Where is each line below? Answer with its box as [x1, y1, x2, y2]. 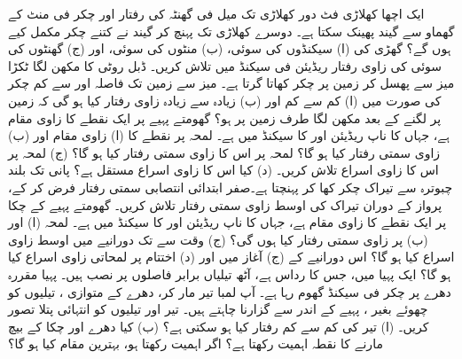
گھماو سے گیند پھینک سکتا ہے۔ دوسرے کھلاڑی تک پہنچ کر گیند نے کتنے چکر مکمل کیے [8, 21, 455, 40]
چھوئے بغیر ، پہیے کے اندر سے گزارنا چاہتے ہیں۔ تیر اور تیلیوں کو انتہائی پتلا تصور [8, 300, 428, 318]
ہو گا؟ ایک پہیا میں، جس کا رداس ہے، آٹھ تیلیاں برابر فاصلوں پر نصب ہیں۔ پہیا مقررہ [8, 264, 451, 283]
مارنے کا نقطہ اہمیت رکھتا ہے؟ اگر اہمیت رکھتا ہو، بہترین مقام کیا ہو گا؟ [8, 334, 383, 353]
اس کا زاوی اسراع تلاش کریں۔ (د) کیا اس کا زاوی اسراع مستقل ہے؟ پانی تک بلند [8, 160, 439, 179]
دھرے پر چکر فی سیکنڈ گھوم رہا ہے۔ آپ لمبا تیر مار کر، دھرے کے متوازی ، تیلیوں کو [8, 282, 451, 300]
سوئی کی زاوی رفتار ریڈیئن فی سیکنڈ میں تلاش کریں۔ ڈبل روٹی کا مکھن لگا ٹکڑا [8, 56, 442, 74]
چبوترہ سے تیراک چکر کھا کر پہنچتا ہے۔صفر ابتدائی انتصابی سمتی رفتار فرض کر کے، [8, 177, 453, 196]
